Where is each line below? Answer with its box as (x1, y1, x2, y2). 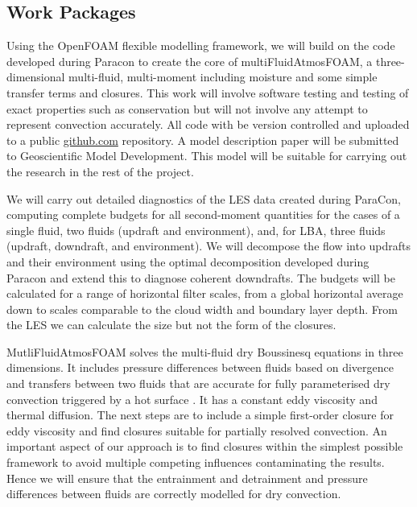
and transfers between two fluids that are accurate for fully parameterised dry (6, 375, 390, 392)
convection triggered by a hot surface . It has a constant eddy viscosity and (6, 390, 378, 407)
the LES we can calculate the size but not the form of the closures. (6, 316, 336, 333)
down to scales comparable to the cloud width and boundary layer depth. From (6, 300, 398, 317)
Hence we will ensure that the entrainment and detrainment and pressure (6, 469, 368, 486)
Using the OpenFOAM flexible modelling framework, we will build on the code (6, 37, 395, 54)
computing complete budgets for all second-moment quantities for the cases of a (6, 206, 400, 223)
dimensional (6, 68, 65, 85)
